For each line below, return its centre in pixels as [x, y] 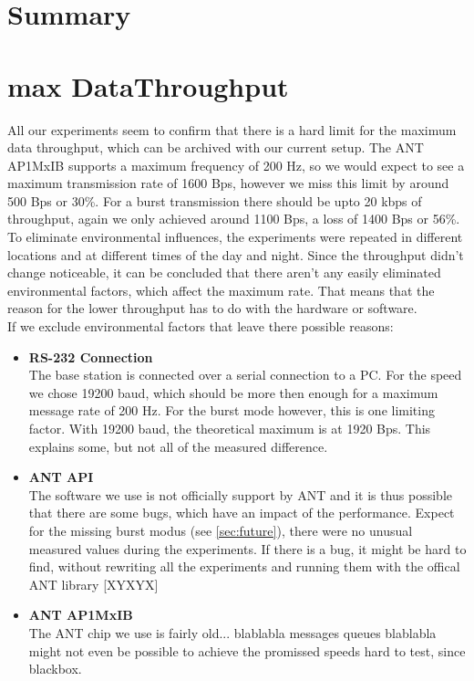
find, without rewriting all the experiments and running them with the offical [244, 566]
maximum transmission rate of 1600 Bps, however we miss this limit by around [228, 183]
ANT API [61, 477]
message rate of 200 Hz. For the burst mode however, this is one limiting [232, 410]
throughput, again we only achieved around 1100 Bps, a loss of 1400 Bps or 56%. [234, 219]
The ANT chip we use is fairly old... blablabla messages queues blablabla [232, 632]
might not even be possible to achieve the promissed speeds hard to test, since [247, 650]
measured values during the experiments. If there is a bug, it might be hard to [247, 548]
